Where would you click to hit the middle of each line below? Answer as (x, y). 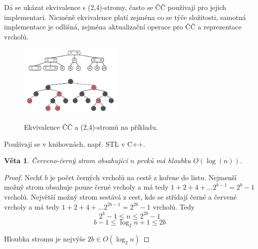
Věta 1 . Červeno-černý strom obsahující (66, 160)
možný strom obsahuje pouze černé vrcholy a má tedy (86, 187)
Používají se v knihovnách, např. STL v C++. (75, 143)
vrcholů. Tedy (174, 206)
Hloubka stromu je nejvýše (45, 239)
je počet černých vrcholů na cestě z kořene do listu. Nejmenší (143, 177)
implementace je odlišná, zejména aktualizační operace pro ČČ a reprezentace (123, 27)
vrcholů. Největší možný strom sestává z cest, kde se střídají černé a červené (121, 196)
